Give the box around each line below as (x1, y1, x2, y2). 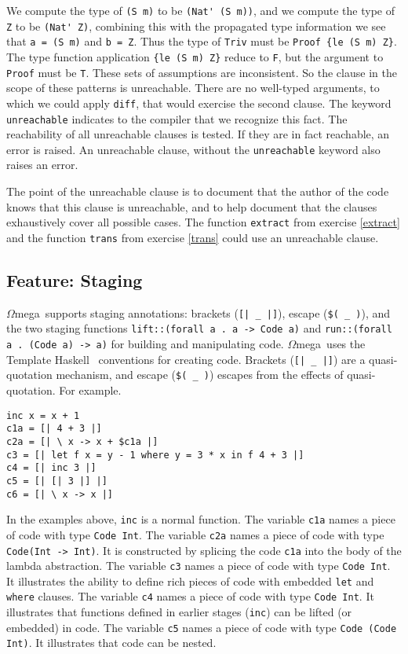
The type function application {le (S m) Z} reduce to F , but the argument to (6, 48, 384, 64)
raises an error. (6, 156, 78, 173)
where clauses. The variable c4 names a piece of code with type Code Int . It (6, 588, 374, 604)
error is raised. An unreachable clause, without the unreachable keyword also (6, 141, 381, 157)
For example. (59, 382, 122, 399)
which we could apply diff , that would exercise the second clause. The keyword (6, 94, 392, 111)
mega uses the (296, 336, 366, 352)
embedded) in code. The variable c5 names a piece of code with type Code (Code (6, 619, 397, 635)
